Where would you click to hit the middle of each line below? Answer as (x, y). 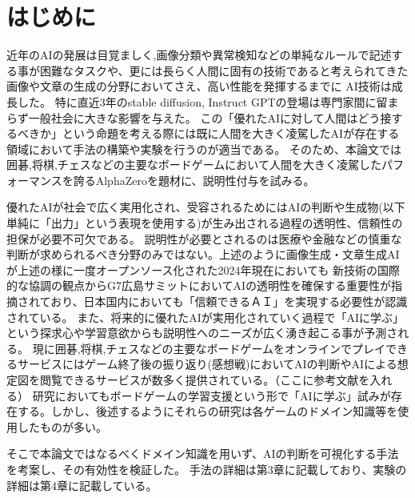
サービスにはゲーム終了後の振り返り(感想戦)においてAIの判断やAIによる (207, 364)
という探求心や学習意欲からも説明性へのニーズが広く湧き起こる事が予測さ (202, 333)
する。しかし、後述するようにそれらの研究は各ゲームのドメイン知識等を (207, 411)
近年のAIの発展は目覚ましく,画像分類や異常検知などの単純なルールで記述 (199, 55)
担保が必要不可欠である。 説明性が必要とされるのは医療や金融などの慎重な (204, 238)
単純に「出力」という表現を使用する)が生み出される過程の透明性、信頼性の (205, 223)
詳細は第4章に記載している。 (82, 485)
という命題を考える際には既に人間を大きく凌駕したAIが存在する (231, 133)
